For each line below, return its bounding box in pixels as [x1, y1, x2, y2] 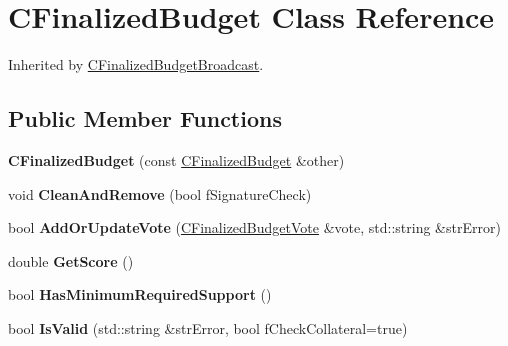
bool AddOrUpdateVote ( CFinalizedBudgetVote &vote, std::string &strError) [8, 217, 501, 238]
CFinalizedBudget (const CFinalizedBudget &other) [8, 149, 345, 170]
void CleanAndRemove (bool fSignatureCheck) [8, 183, 312, 204]
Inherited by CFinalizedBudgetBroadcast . [8, 54, 264, 75]
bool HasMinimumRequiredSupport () [8, 284, 272, 305]
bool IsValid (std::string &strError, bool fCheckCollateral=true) [8, 317, 408, 338]
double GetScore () [8, 250, 134, 271]
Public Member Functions [8, 103, 282, 134]
